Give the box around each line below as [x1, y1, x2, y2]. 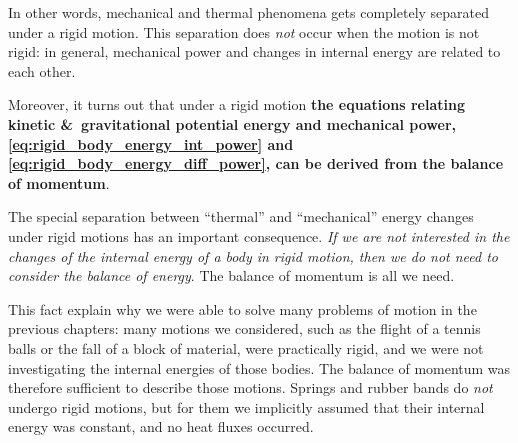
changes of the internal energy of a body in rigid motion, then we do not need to [8, 245, 499, 266]
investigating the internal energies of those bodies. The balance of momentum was [8, 357, 511, 378]
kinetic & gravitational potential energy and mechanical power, [8, 113, 457, 134]
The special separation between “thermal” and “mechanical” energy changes [8, 206, 474, 227]
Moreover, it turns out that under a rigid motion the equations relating [8, 94, 465, 115]
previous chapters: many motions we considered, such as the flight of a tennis [8, 318, 481, 339]
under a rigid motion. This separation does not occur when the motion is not [8, 21, 480, 42]
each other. [8, 60, 76, 81]
